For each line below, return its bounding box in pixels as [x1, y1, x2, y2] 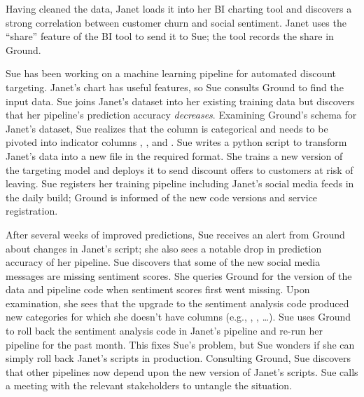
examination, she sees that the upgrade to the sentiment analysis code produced [6, 295, 349, 310]
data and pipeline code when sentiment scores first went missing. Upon [6, 282, 310, 297]
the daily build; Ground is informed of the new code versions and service [6, 189, 318, 204]
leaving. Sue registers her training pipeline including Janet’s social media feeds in [6, 176, 354, 191]
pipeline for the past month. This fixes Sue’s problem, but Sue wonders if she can [6, 337, 355, 351]
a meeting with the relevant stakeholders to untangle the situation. [6, 378, 293, 393]
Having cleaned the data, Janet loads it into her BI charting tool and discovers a [6, 1, 352, 15]
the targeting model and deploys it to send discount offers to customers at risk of [6, 162, 353, 177]
